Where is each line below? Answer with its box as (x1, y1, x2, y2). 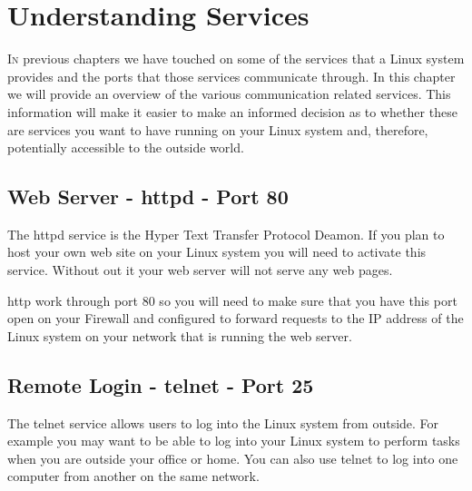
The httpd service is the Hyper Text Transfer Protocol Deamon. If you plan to (7, 224, 445, 243)
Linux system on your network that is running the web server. (7, 326, 352, 345)
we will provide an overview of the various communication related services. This (7, 84, 451, 103)
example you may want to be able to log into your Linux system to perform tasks (7, 431, 460, 450)
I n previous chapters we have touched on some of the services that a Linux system (7, 49, 465, 68)
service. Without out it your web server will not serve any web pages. (7, 260, 393, 280)
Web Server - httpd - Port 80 (7, 182, 289, 211)
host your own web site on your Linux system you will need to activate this (7, 242, 427, 261)
